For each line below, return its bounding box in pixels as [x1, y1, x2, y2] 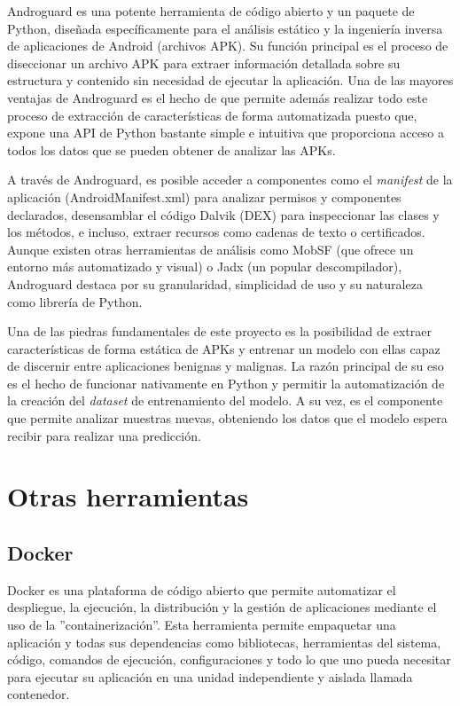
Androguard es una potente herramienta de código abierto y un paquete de [7, 2, 415, 20]
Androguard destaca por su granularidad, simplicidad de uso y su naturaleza [7, 274, 423, 293]
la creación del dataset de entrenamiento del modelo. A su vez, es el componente [7, 391, 443, 410]
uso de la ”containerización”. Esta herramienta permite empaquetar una [7, 616, 396, 634]
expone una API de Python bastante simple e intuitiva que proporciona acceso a [7, 123, 445, 142]
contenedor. [7, 685, 70, 703]
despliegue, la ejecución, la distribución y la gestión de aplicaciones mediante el [7, 598, 437, 616]
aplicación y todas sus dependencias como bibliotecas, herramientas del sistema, [7, 632, 441, 651]
